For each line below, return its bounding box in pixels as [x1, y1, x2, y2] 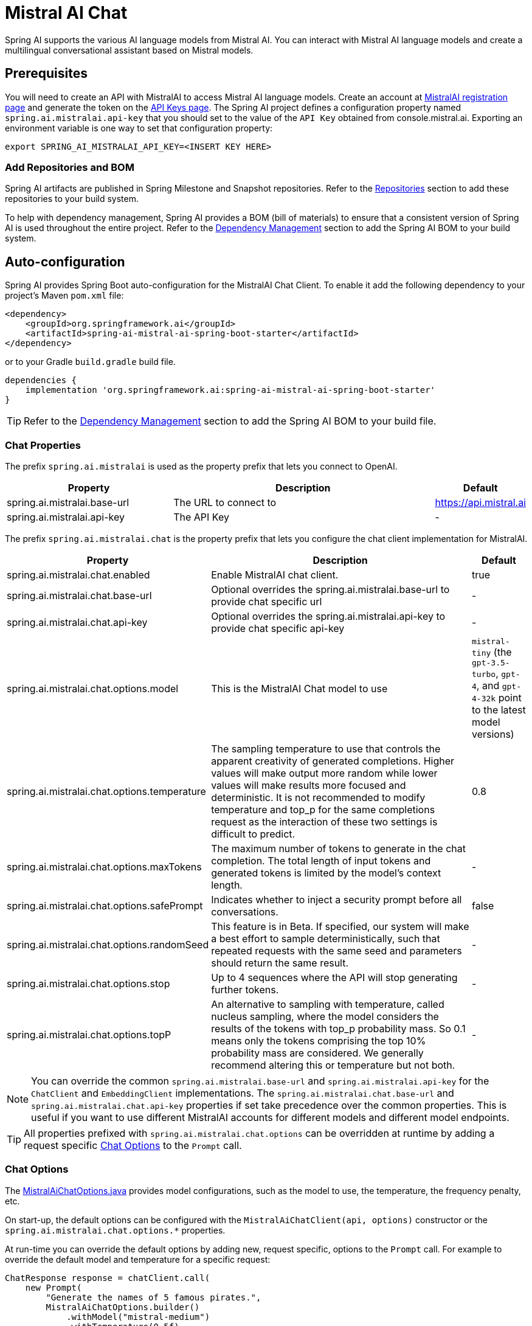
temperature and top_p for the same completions [211, 803, 435, 816]
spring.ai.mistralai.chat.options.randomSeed [7, 938, 209, 951]
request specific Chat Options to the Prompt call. [24, 1139, 242, 1151]
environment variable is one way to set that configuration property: [5, 122, 273, 133]
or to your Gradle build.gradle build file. [5, 356, 176, 367]
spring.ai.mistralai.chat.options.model [7, 682, 179, 695]
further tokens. [211, 983, 279, 996]
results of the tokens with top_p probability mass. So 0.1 [211, 1022, 466, 1035]
